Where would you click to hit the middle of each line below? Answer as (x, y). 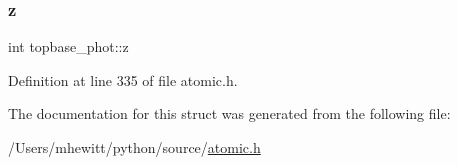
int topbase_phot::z (68, 46)
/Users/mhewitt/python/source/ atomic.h (134, 147)
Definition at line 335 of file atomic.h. (123, 79)
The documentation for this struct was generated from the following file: (229, 113)
